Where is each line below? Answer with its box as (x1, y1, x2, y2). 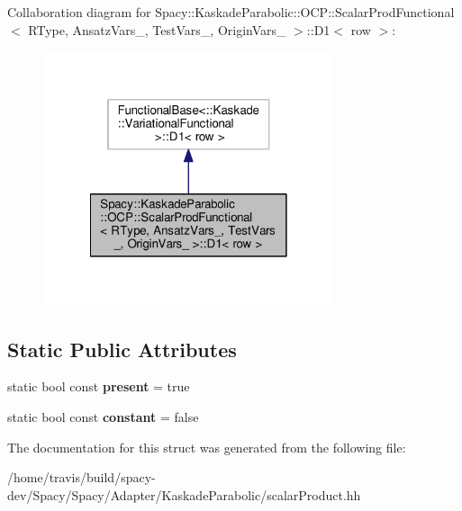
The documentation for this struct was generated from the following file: (7, 437, 406, 456)
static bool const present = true (7, 377, 190, 396)
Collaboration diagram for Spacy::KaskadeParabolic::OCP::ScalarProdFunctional (7, 3, 455, 21)
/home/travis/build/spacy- (7, 468, 156, 487)
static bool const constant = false (7, 407, 199, 426)
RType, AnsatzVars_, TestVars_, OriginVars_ (28, 20, 286, 39)
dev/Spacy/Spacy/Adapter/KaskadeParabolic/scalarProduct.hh (7, 485, 361, 504)
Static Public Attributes (7, 335, 237, 363)
